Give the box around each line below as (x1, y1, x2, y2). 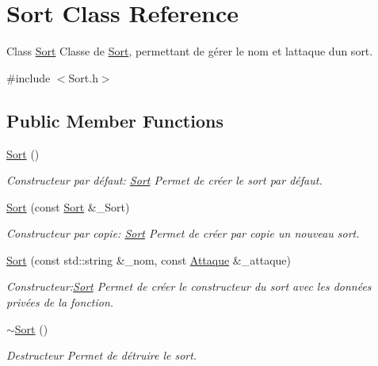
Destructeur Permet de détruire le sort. (6, 347, 197, 364)
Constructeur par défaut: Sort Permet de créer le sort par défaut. (6, 172, 323, 189)
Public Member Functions (6, 108, 223, 132)
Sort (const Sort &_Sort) (6, 198, 130, 215)
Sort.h (68, 69, 98, 86)
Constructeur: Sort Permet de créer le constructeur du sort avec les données (6, 278, 372, 295)
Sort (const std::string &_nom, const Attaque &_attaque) (6, 251, 291, 268)
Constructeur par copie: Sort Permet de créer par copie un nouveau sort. (6, 225, 360, 242)
